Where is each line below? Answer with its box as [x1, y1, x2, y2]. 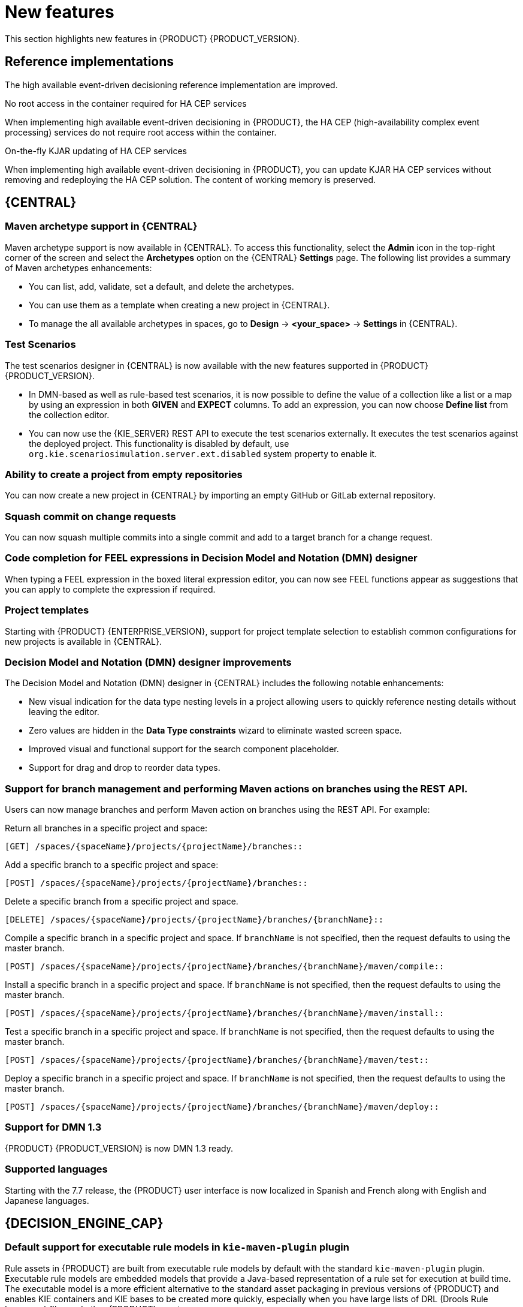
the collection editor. [29, 409, 110, 420]
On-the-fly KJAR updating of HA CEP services [5, 145, 187, 156]
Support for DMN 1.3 [5, 1121, 102, 1134]
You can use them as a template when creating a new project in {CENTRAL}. [29, 299, 330, 310]
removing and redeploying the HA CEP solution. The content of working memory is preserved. [5, 174, 376, 185]
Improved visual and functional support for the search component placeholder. [29, 744, 339, 755]
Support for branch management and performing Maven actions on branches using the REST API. [5, 782, 468, 795]
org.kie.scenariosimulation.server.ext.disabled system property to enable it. [29, 448, 377, 459]
